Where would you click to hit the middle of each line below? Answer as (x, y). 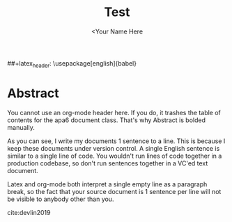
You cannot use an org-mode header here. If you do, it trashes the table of (114, 112)
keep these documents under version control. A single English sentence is (114, 148)
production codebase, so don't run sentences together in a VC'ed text (108, 163)
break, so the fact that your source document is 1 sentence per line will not (114, 191)
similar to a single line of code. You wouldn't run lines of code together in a (115, 156)
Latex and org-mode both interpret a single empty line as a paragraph (107, 184)
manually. (21, 127)
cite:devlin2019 (29, 212)
